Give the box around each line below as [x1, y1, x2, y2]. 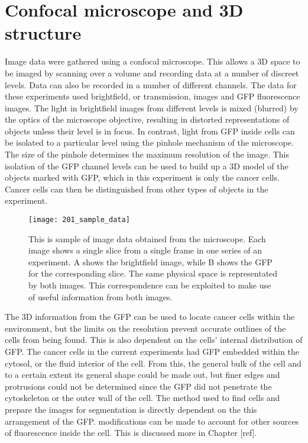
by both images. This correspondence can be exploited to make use [28, 279, 271, 291]
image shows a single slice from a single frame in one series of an [28, 244, 262, 256]
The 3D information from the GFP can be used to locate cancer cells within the [5, 310, 295, 323]
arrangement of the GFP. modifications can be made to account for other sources [5, 415, 299, 427]
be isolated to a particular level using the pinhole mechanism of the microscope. [5, 136, 294, 149]
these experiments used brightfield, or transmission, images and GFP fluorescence [5, 90, 300, 102]
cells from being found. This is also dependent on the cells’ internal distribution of [5, 333, 303, 346]
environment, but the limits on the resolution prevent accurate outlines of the [5, 322, 286, 334]
